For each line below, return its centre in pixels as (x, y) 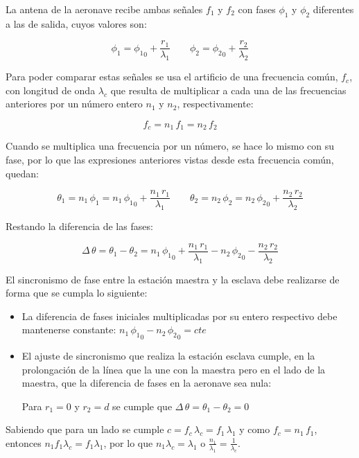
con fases (257, 9)
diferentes (333, 9)
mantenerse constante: (69, 329)
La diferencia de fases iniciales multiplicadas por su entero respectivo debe (179, 316)
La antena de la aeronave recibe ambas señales (104, 9)
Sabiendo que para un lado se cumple (85, 429)
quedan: (22, 173)
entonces (24, 442)
